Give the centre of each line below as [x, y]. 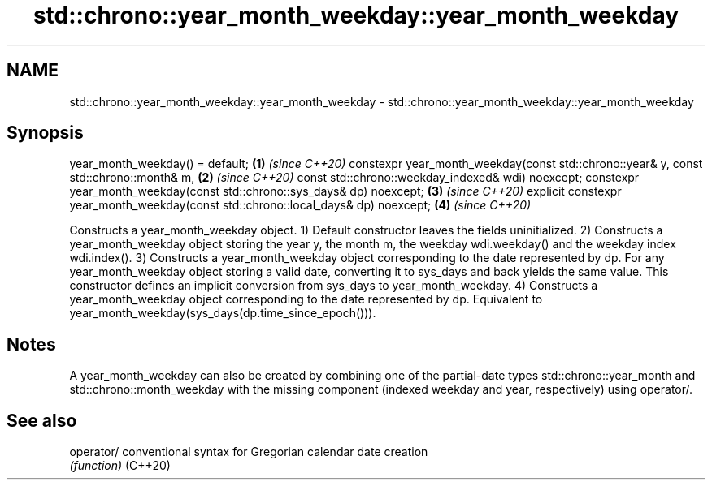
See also [42, 420]
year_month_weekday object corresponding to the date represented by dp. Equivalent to [306, 299]
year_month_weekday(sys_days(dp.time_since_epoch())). [223, 313]
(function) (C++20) [120, 466]
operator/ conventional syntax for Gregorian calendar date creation [249, 452]
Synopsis [45, 133]
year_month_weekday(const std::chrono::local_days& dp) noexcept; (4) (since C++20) [300, 205]
